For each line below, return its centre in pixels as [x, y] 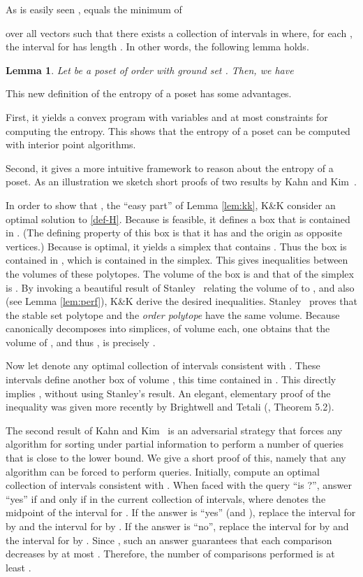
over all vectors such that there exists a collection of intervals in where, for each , [179, 33]
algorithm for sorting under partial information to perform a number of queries [175, 444]
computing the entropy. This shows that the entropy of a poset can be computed [178, 130]
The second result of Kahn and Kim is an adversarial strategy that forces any [174, 430]
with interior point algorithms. [71, 144]
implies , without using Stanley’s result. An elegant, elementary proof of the [168, 393]
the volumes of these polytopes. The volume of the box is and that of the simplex [180, 273]
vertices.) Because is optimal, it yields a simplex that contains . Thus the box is [176, 246]
